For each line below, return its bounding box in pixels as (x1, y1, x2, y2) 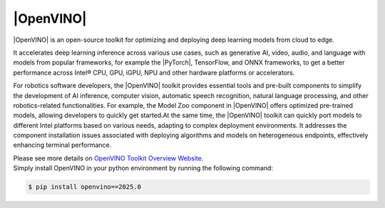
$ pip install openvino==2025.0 (28, 183, 142, 191)
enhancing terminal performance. (13, 141, 112, 149)
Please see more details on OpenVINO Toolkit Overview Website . (13, 153, 204, 163)
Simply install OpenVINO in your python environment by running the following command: (13, 164, 274, 173)
